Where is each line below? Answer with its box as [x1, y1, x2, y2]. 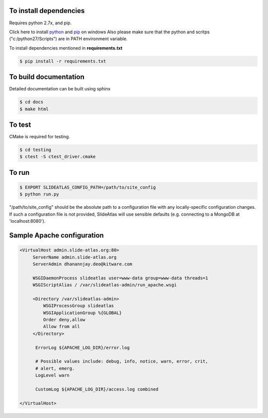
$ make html [19, 106, 49, 112]
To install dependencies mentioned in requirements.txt [9, 45, 123, 51]
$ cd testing [19, 147, 52, 153]
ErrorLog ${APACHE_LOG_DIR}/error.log [35, 344, 130, 350]
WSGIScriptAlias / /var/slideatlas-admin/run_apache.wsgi [32, 282, 177, 288]
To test [9, 120, 31, 129]
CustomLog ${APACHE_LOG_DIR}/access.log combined [35, 386, 159, 392]
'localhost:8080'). [9, 218, 46, 224]
